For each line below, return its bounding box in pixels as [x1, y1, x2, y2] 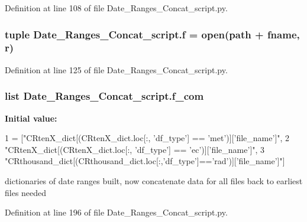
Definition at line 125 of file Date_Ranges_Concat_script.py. [5, 63, 228, 76]
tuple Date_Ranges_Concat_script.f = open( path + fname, [5, 27, 300, 41]
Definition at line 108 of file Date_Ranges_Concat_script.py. [5, 2, 228, 14]
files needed [5, 186, 47, 198]
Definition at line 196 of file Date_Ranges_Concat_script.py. [5, 206, 228, 218]
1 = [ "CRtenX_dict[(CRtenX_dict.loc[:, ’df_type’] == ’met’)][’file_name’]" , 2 [5, 132, 290, 144]
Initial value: [5, 112, 57, 124]
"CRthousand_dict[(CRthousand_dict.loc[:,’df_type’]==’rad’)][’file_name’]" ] [5, 155, 285, 167]
